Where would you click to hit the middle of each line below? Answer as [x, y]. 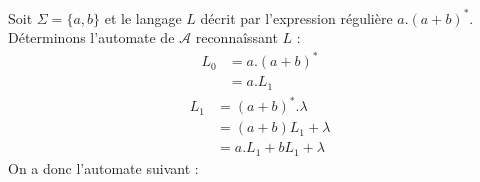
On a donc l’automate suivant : [103, 167]
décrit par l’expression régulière [296, 17]
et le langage [143, 17]
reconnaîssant [236, 37]
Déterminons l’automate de [91, 37]
